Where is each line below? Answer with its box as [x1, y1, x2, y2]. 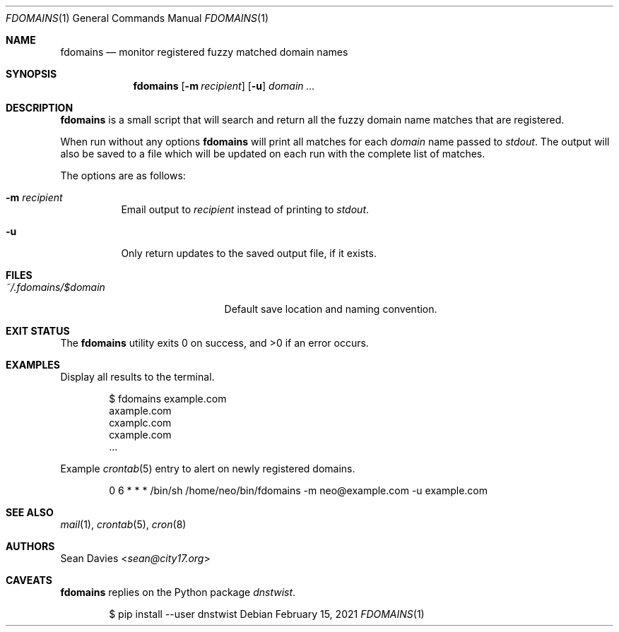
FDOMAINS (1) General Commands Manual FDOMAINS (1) [6, 12, 269, 24]
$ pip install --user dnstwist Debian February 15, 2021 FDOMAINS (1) [109, 608, 425, 620]
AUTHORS [6, 540, 55, 552]
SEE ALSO [6, 506, 54, 518]
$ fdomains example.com [109, 393, 227, 405]
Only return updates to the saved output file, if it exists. [121, 247, 377, 259]
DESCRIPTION [6, 102, 73, 114]
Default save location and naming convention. [224, 303, 437, 315]
